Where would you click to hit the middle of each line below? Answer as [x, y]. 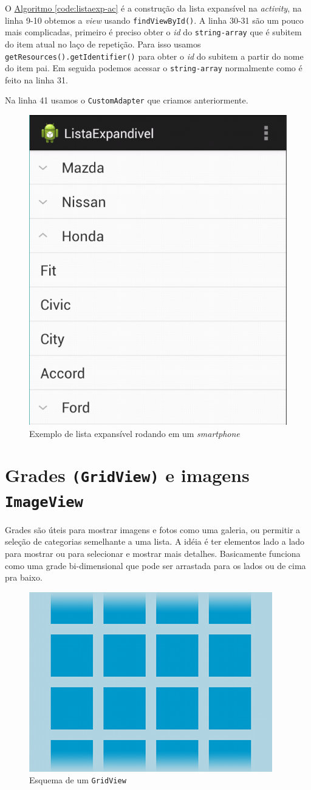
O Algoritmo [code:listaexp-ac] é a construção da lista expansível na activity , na [153, 8]
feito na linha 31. [36, 79]
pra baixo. [24, 577]
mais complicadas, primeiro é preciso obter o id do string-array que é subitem [153, 32]
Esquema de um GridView [78, 780]
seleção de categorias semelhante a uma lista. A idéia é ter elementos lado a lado [155, 541]
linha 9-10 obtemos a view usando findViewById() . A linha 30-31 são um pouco [154, 20]
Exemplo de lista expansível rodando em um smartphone [135, 433]
